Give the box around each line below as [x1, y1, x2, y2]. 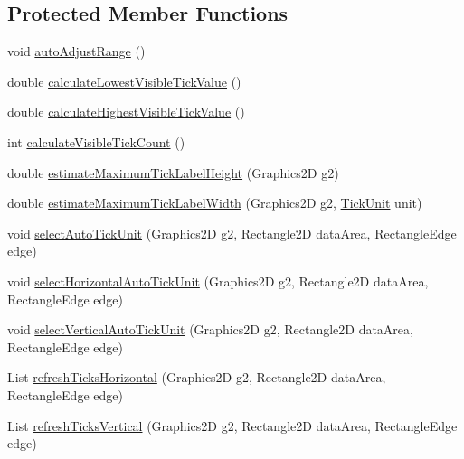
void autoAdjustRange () [7, 42, 146, 61]
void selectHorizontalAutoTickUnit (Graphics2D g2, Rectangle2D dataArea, [7, 271, 429, 290]
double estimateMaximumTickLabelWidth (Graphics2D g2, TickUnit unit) [7, 193, 422, 212]
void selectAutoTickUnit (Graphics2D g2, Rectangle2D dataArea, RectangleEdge [7, 223, 457, 242]
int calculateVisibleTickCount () [7, 132, 185, 151]
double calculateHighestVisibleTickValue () [7, 102, 245, 121]
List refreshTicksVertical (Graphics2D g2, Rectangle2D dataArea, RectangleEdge [7, 416, 458, 435]
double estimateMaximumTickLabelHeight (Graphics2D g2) [7, 163, 339, 182]
